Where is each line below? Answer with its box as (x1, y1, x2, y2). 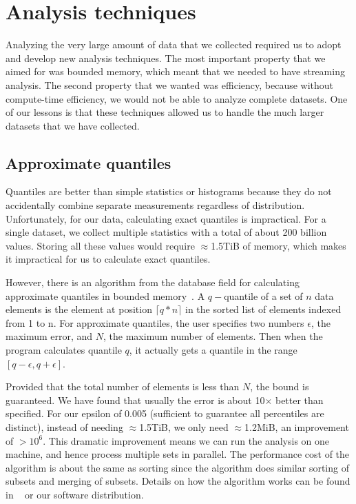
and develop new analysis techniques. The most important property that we (6, 50, 326, 65)
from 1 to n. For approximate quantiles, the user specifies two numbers (6, 315, 304, 330)
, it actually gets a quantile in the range (129, 343, 297, 357)
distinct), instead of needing (6, 419, 123, 434)
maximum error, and (6, 329, 93, 343)
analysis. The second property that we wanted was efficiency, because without (6, 77, 334, 92)
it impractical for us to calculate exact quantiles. (6, 252, 211, 266)
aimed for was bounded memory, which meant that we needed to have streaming (6, 64, 345, 79)
